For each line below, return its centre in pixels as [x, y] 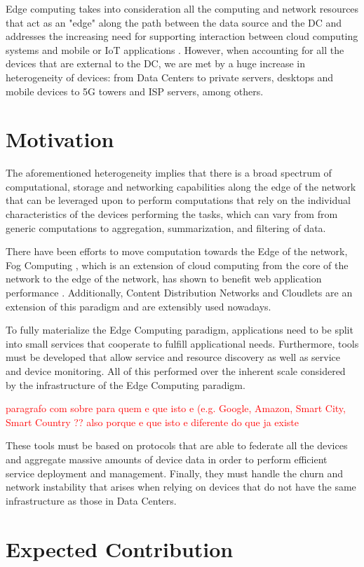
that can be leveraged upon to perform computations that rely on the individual [178, 200]
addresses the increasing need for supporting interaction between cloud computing [182, 36]
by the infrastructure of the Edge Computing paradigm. [126, 384]
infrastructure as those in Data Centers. [91, 500]
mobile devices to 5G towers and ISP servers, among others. [135, 91]
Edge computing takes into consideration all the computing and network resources [182, 8]
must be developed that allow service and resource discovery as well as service [173, 357]
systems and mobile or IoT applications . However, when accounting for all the [175, 49]
